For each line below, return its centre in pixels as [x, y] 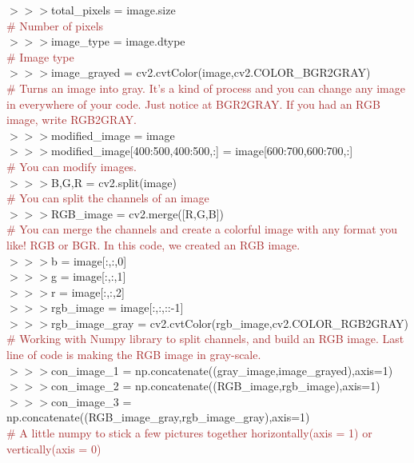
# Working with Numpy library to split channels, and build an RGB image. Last [205, 339]
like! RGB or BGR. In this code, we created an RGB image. [153, 244]
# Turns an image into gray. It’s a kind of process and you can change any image [206, 88]
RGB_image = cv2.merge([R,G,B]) [137, 213]
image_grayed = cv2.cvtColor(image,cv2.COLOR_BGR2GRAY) [211, 72]
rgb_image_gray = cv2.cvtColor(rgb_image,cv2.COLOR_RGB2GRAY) [229, 323]
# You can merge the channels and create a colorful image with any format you [202, 229]
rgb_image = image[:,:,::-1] [117, 307]
